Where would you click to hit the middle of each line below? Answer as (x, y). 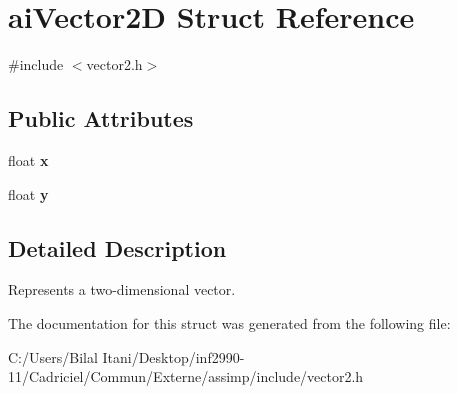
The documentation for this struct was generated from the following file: (229, 322)
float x (28, 159)
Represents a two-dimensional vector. (122, 289)
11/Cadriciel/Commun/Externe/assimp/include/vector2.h (186, 376)
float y (28, 193)
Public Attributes (101, 118)
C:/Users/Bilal (53, 356)
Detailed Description (117, 247)
